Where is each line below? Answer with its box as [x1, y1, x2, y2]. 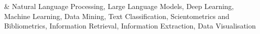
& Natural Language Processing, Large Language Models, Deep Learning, [4, 1, 234, 11]
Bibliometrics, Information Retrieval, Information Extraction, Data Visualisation [4, 20, 256, 31]
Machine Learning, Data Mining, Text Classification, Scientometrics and [4, 10, 229, 21]
